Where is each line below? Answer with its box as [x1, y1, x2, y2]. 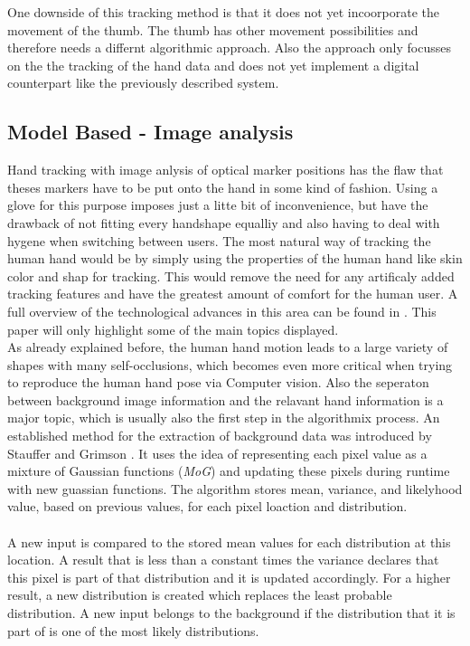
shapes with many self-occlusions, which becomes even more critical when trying [7, 355, 453, 374]
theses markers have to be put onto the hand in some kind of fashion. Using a [7, 177, 438, 196]
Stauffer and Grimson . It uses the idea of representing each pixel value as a [7, 443, 428, 462]
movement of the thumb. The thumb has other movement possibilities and [7, 20, 418, 39]
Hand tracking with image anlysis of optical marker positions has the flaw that [7, 160, 444, 179]
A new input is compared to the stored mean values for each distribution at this [7, 532, 451, 551]
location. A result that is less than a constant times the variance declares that [7, 550, 439, 569]
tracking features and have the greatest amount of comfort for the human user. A [7, 284, 458, 303]
